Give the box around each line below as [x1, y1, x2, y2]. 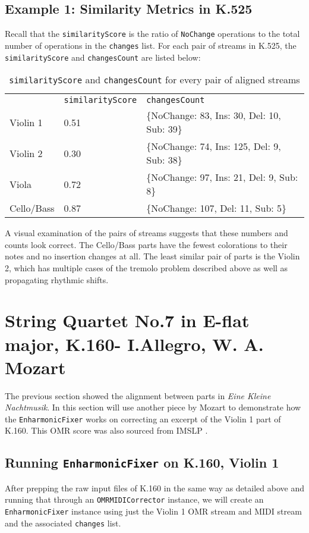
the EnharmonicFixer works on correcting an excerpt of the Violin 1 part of [5, 412, 281, 425]
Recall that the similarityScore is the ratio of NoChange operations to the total [5, 27, 300, 40]
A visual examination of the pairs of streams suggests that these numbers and [5, 227, 288, 239]
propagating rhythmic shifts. [5, 273, 109, 286]
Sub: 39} [146, 122, 182, 136]
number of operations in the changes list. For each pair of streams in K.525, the [5, 39, 297, 51]
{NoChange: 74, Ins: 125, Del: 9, [146, 139, 281, 153]
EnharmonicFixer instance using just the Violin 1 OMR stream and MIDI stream [5, 505, 302, 518]
